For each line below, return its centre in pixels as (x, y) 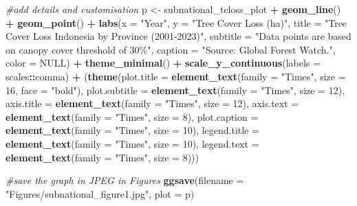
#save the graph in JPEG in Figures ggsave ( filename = (125, 180)
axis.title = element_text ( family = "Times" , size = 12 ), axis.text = (152, 103)
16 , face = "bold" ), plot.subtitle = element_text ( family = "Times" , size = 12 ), (175, 90)
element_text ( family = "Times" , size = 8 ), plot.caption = (132, 116)
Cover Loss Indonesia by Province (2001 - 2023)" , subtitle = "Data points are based (178, 36)
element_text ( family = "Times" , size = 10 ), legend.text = (132, 143)
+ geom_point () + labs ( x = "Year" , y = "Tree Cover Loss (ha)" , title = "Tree (176, 22)
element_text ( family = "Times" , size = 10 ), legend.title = (132, 130)
